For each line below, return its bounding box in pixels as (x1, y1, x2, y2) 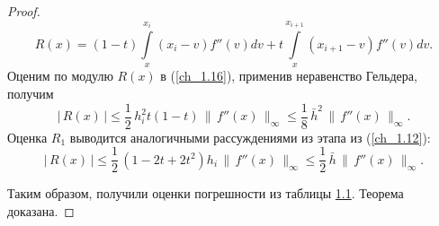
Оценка (7, 127, 48, 146)
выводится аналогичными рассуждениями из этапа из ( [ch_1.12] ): (69, 127, 431, 146)
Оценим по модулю (7, 66, 113, 85)
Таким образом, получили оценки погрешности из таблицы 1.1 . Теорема (7, 184, 404, 203)
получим (7, 84, 54, 103)
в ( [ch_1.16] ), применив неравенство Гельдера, (160, 66, 417, 85)
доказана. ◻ (7, 201, 75, 220)
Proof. (7, 2, 40, 20)
